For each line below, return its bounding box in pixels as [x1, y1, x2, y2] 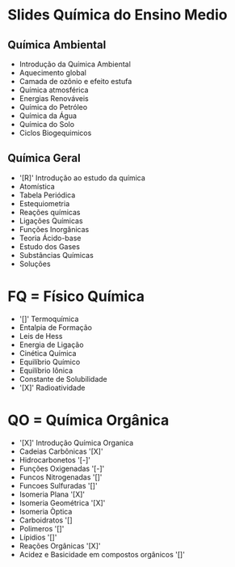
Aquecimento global [19, 68, 86, 78]
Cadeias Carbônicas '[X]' [19, 446, 103, 456]
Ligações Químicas [19, 216, 83, 226]
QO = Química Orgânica [7, 411, 170, 429]
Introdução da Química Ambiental [19, 59, 131, 69]
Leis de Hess [19, 331, 63, 341]
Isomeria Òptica [19, 506, 73, 516]
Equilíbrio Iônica [19, 366, 73, 375]
